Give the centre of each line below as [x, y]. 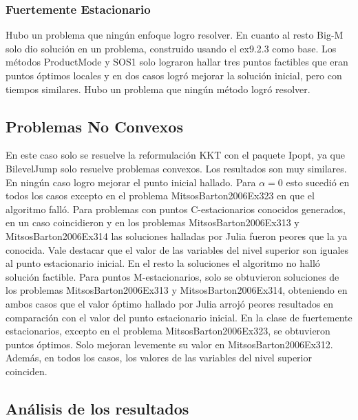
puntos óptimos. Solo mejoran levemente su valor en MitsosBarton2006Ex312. [169, 344]
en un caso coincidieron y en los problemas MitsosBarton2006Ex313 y [152, 222]
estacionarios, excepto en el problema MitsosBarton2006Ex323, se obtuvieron [168, 331]
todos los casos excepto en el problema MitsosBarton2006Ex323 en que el [160, 196]
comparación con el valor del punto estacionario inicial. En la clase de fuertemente [179, 317]
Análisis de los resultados [97, 408]
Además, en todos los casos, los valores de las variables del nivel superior [159, 358]
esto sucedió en [318, 182]
